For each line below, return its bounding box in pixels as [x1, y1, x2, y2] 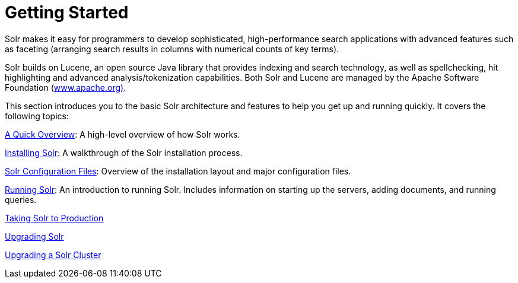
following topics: [5, 110, 69, 121]
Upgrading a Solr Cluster [5, 249, 101, 260]
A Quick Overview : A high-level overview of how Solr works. [5, 129, 240, 139]
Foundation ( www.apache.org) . [5, 82, 126, 93]
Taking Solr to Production [5, 212, 104, 223]
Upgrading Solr [5, 231, 64, 241]
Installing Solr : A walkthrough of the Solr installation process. [5, 147, 243, 158]
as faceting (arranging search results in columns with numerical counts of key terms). [5, 43, 339, 54]
